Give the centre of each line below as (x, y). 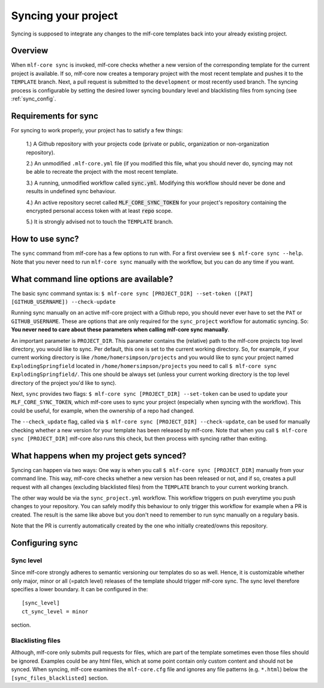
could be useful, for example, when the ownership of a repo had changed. (103, 410)
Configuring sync (44, 543)
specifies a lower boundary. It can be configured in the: (79, 589)
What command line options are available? (92, 279)
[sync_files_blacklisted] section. (60, 678)
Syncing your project (64, 16)
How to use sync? (45, 239)
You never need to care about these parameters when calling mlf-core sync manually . (120, 330)
